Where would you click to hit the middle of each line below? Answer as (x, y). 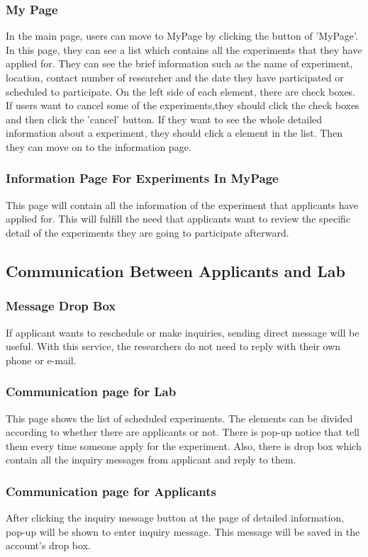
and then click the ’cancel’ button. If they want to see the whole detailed (164, 119)
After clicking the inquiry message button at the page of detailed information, (175, 518)
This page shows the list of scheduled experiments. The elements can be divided (179, 418)
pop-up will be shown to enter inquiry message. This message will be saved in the (183, 531)
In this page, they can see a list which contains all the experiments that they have (184, 49)
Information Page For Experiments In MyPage (142, 178)
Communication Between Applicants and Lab (176, 270)
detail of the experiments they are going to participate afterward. (147, 232)
